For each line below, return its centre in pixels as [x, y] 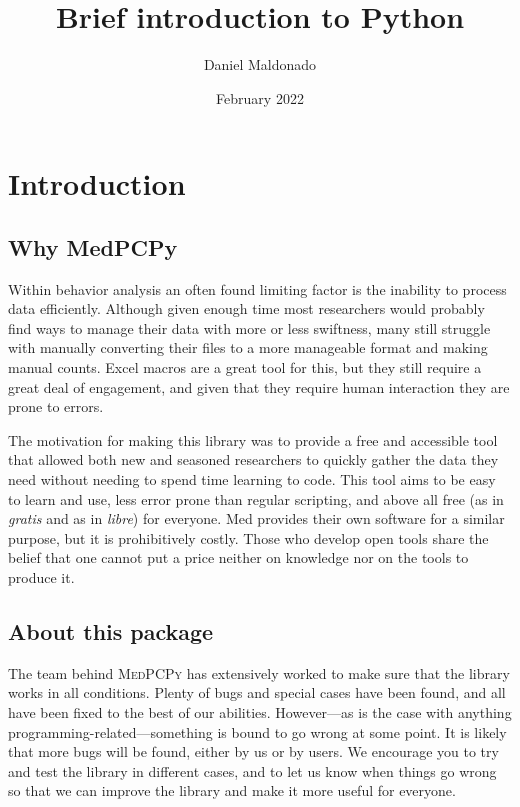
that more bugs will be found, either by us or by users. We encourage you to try [253, 751]
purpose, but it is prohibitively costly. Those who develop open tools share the [248, 537]
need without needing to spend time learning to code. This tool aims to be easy [252, 479]
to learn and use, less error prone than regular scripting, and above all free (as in [256, 498]
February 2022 [260, 97]
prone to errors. [56, 406]
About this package [111, 631]
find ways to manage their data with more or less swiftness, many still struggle [249, 327]
